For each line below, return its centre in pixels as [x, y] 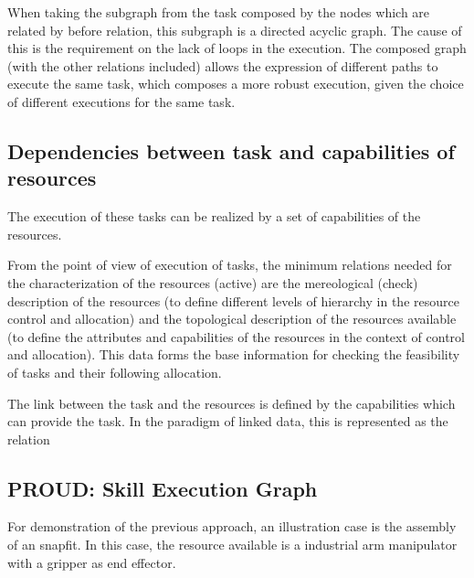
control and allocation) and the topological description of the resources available [232, 319]
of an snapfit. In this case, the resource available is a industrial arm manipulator [232, 545]
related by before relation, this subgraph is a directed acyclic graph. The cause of [235, 30]
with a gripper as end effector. [92, 562]
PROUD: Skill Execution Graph [163, 488]
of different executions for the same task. [121, 101]
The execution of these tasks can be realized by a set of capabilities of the [214, 216]
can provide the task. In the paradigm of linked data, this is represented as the [228, 421]
